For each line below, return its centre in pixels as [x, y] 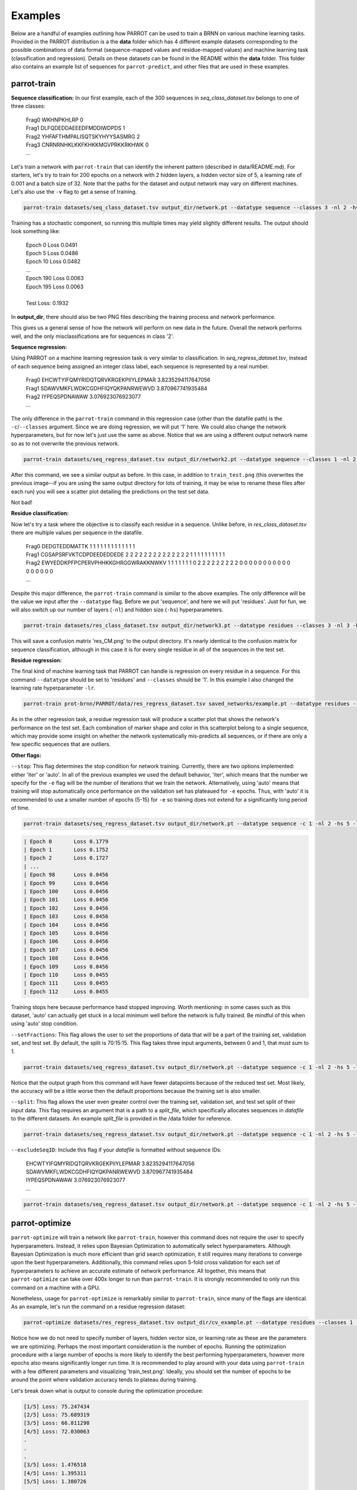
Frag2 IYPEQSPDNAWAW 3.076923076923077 [83, 396]
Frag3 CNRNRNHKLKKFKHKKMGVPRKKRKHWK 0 [87, 145]
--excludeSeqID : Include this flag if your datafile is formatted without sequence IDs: [116, 1150]
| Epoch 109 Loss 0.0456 [66, 966]
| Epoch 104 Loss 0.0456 [66, 925]
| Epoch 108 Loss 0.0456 [66, 958]
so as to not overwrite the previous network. [65, 443]
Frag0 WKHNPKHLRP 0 [54, 120]
